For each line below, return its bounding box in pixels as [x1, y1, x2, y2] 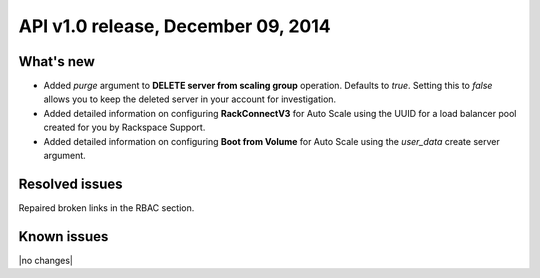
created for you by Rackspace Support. [43, 121, 206, 134]
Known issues [18, 228, 109, 245]
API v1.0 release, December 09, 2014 [18, 15, 331, 37]
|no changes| [18, 254, 74, 266]
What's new [18, 53, 95, 70]
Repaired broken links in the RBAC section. [18, 201, 195, 214]
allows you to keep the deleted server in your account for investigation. [43, 93, 337, 105]
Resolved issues [18, 175, 124, 192]
